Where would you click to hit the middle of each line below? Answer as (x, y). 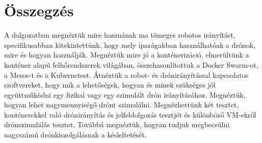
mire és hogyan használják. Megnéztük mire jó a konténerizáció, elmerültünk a (127, 55)
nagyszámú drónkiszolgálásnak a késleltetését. (75, 135)
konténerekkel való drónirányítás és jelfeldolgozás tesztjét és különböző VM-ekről (130, 114)
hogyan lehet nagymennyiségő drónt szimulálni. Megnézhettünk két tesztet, (122, 105)
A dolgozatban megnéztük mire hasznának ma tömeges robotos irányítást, (120, 35)
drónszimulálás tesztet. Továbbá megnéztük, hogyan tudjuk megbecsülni (117, 124)
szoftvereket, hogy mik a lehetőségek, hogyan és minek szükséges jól (110, 85)
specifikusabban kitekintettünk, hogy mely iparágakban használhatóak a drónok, (130, 45)
